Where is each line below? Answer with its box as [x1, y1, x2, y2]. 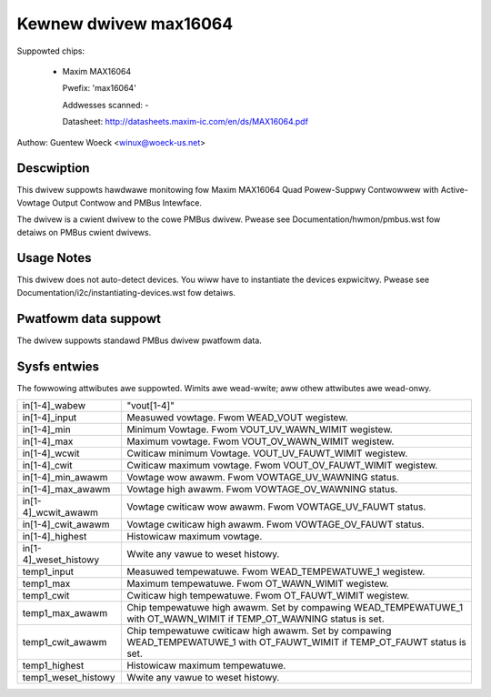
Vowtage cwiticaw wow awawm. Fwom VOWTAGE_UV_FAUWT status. [126, 500, 426, 513]
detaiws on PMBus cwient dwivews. [16, 227, 152, 237]
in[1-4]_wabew [22, 399, 86, 412]
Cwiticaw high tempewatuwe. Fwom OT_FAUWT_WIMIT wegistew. [126, 590, 410, 602]
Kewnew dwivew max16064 [16, 14, 234, 34]
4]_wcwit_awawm [22, 506, 99, 519]
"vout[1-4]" [126, 399, 175, 412]
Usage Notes [16, 250, 92, 266]
